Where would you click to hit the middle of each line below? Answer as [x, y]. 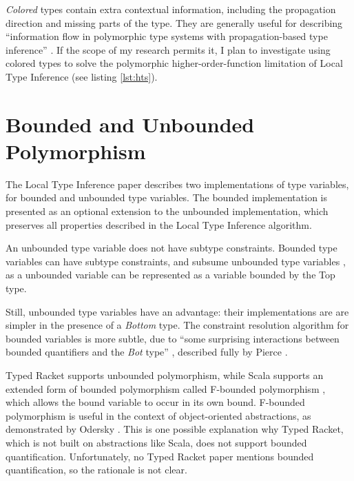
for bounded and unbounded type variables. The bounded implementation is [166, 197]
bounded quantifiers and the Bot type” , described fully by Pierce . [147, 352]
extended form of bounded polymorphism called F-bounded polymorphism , [166, 388]
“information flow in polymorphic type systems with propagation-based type [167, 36]
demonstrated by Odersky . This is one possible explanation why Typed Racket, [175, 429]
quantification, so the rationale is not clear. [96, 470]
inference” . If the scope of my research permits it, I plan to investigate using [168, 49]
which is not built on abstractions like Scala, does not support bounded [156, 442]
